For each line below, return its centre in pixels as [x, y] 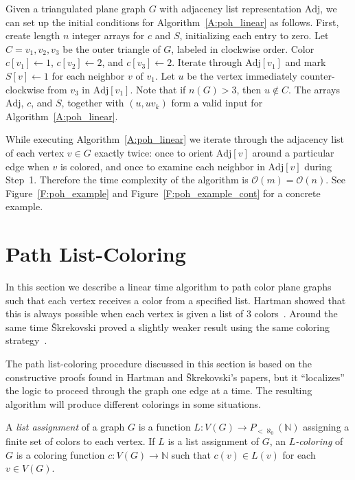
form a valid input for [217, 103]
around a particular [293, 152]
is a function [164, 427]
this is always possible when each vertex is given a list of [125, 313]
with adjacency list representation [231, 8]
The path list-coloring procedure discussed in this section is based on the [159, 363]
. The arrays [314, 89]
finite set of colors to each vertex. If [80, 441]
